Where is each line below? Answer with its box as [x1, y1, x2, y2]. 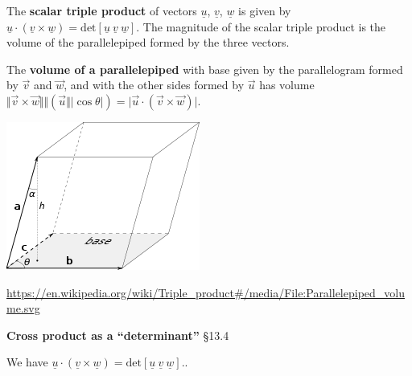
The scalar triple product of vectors [6, 2, 197, 18]
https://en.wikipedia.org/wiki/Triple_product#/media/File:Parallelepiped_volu [6, 284, 406, 300]
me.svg [6, 300, 40, 317]
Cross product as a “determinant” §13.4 [6, 326, 229, 343]
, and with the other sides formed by [64, 76, 245, 93]
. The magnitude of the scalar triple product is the [136, 18, 386, 35]
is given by [238, 2, 291, 18]
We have [6, 354, 48, 370]
